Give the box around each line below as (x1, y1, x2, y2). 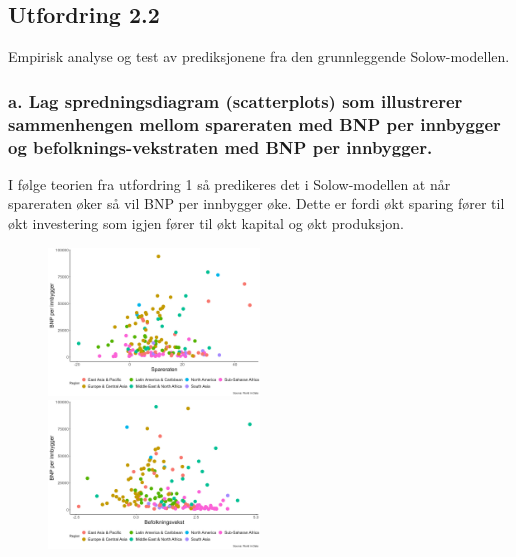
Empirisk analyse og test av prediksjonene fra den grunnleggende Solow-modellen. (8, 46, 510, 67)
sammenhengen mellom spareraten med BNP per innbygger (8, 111, 501, 136)
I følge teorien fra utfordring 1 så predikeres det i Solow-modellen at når (8, 173, 451, 194)
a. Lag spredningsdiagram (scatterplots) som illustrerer (8, 88, 463, 113)
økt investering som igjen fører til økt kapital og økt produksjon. (8, 213, 404, 234)
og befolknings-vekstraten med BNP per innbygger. (8, 134, 433, 159)
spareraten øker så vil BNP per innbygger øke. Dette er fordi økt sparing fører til (8, 193, 505, 214)
